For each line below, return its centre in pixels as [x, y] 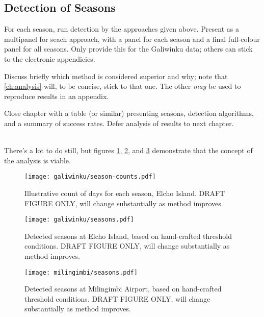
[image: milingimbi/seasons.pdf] [81, 272]
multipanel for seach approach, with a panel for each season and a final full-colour [132, 39]
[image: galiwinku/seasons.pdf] [79, 220]
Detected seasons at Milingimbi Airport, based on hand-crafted [123, 289]
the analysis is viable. [37, 160]
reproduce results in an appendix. [57, 96]
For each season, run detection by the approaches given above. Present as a [122, 29]
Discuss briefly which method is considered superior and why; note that [116, 76]
